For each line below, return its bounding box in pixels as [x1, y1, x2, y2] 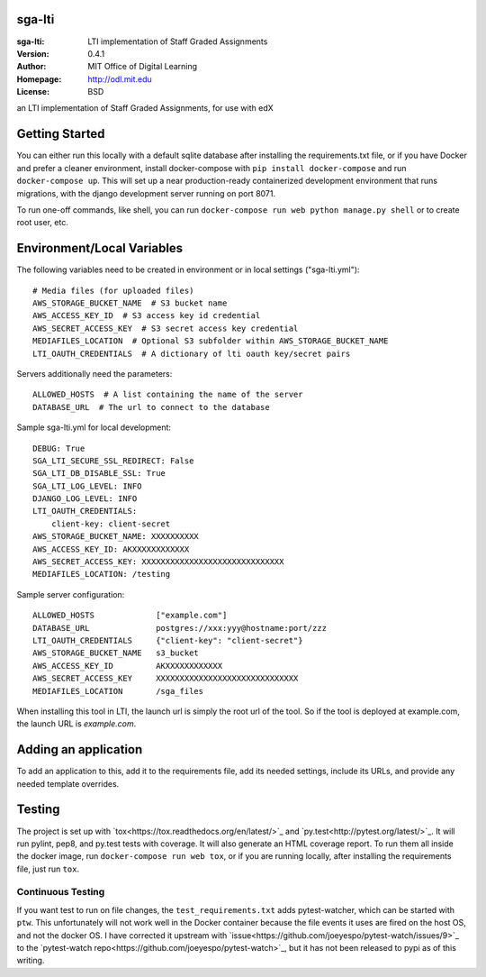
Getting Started [16, 126, 105, 142]
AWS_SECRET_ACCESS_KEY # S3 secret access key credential [32, 323, 299, 333]
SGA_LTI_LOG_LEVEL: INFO [32, 480, 142, 491]
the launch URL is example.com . [16, 718, 137, 729]
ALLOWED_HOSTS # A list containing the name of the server [32, 389, 303, 400]
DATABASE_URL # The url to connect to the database [32, 402, 270, 412]
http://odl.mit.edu [87, 73, 152, 85]
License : [16, 87, 49, 97]
